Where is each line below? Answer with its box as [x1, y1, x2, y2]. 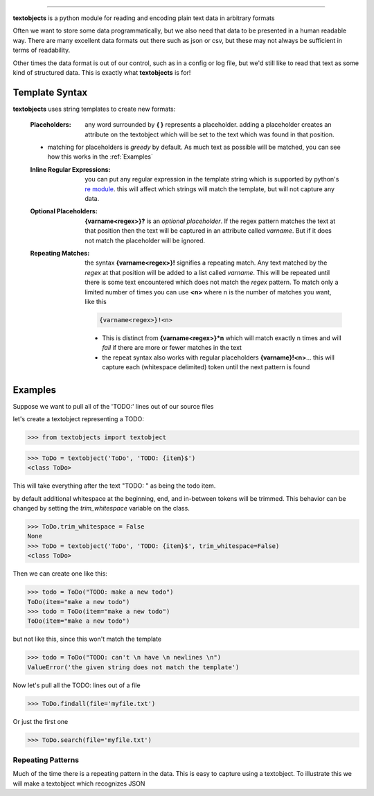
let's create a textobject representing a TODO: [12, 415, 145, 423]
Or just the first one [12, 717, 69, 725]
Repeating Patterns [12, 755, 80, 765]
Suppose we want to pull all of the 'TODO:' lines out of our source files [12, 402, 214, 410]
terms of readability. [12, 46, 71, 55]
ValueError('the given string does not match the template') [27, 663, 240, 671]
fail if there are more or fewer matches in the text [102, 344, 242, 352]
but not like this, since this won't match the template [12, 635, 162, 644]
